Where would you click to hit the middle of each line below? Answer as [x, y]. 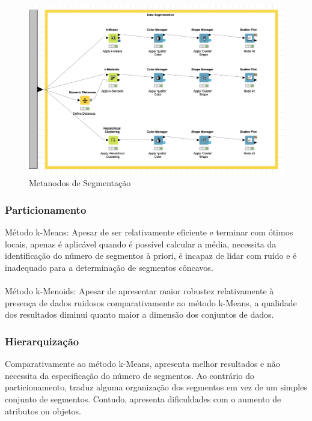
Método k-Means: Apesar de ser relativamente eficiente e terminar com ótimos [149, 232]
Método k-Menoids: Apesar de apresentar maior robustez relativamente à [139, 291]
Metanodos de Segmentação [80, 183]
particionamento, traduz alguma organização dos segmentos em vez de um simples [156, 387]
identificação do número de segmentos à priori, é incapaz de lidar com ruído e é [151, 256]
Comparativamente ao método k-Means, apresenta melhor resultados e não [142, 364]
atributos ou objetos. [43, 410]
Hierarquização [42, 341]
